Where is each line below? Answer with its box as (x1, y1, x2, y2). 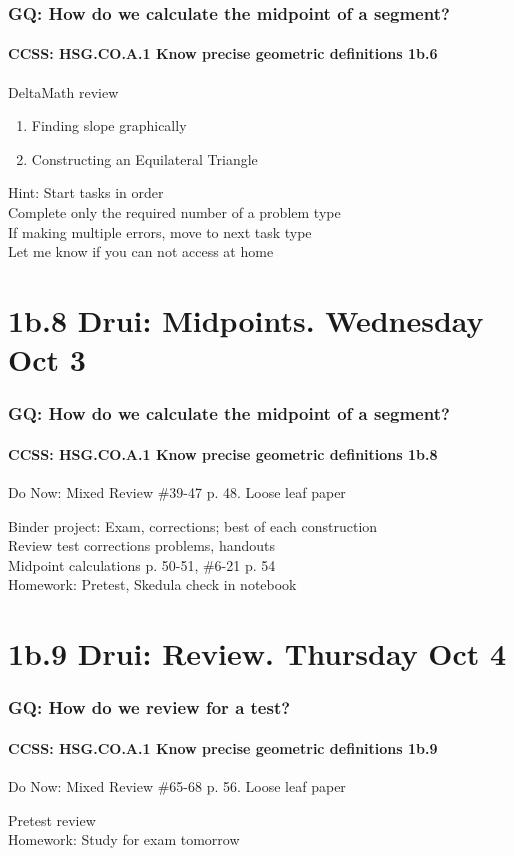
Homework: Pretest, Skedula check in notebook (8, 574, 297, 595)
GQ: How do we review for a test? (8, 695, 291, 720)
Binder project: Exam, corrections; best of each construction (8, 515, 378, 536)
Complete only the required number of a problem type (8, 202, 341, 223)
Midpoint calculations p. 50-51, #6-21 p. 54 (8, 554, 276, 575)
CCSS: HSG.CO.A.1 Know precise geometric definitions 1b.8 (8, 443, 438, 464)
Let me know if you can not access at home (8, 241, 274, 262)
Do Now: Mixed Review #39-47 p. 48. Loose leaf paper (8, 482, 346, 502)
